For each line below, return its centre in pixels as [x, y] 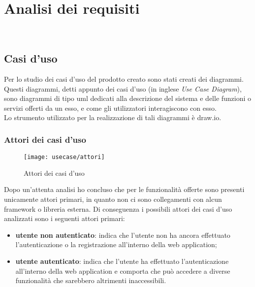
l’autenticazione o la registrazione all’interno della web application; [116, 244]
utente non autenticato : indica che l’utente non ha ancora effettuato [123, 235]
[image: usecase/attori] [64, 157]
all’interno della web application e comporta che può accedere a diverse [123, 271]
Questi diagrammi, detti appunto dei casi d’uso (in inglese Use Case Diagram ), [123, 88]
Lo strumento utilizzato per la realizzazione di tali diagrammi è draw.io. [113, 117]
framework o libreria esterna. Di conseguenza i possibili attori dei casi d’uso [118, 208]
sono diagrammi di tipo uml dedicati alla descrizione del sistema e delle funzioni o [128, 98]
